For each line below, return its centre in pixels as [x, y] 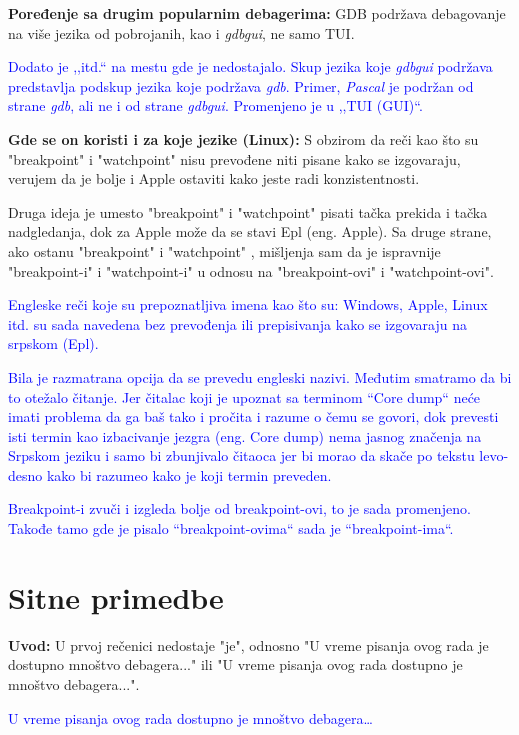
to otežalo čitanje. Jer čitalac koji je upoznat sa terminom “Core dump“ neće [244, 396]
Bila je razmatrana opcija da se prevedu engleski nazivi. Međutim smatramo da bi [260, 376]
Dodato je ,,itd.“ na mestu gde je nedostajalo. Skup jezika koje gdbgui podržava [250, 66]
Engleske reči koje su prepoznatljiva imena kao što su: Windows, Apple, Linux [248, 304]
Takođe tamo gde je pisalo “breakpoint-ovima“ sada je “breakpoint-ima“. [231, 528]
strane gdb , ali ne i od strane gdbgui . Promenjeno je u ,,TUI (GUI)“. [215, 105]
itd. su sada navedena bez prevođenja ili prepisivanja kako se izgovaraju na [237, 323]
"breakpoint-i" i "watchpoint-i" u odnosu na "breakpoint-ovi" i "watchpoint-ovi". [251, 270]
